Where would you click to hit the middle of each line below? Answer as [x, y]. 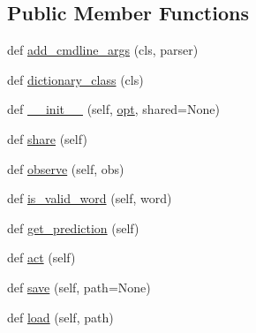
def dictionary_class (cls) [75, 79]
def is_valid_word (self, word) [90, 198]
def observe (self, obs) [66, 168]
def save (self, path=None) [79, 287]
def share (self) [47, 138]
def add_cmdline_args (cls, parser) [103, 50]
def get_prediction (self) [73, 227]
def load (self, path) [60, 317]
